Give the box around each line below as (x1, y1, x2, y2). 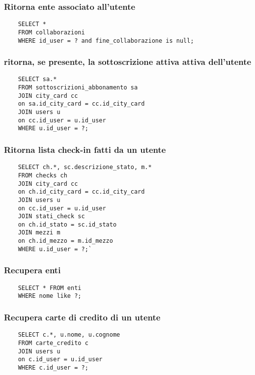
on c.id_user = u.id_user (18, 356, 103, 363)
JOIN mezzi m (18, 229, 60, 236)
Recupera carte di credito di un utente (4, 311, 161, 323)
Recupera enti (4, 264, 61, 276)
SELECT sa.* (18, 76, 57, 83)
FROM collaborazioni (18, 29, 85, 36)
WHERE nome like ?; (18, 292, 82, 300)
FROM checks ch (18, 172, 67, 179)
